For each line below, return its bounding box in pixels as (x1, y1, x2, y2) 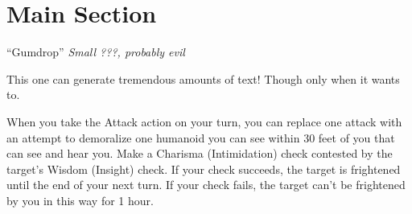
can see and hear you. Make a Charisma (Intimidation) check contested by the (6, 145, 393, 162)
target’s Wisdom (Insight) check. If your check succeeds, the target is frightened (6, 160, 401, 177)
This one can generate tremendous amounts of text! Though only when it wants (6, 70, 400, 87)
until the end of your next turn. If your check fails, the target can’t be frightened (6, 176, 406, 193)
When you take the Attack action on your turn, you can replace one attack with (6, 113, 402, 130)
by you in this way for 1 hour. (6, 191, 154, 208)
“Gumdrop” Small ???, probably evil (6, 43, 185, 60)
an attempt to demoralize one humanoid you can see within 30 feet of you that (6, 129, 395, 146)
